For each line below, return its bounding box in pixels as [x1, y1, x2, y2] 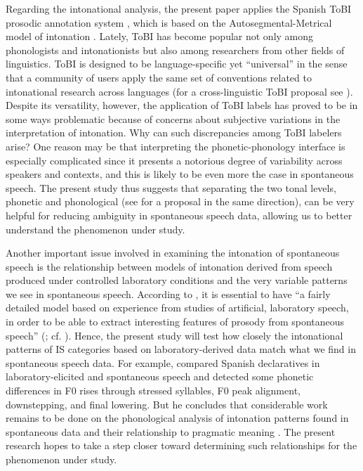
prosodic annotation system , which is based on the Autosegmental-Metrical [6, 15, 332, 30]
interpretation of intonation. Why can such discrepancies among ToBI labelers [6, 125, 342, 140]
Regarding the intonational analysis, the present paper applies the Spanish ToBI [6, 1, 352, 15]
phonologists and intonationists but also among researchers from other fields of [6, 42, 345, 57]
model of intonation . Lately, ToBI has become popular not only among [6, 29, 314, 44]
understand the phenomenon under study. [6, 221, 185, 236]
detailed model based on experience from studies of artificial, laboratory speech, [6, 300, 349, 315]
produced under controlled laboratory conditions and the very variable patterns [6, 273, 348, 288]
